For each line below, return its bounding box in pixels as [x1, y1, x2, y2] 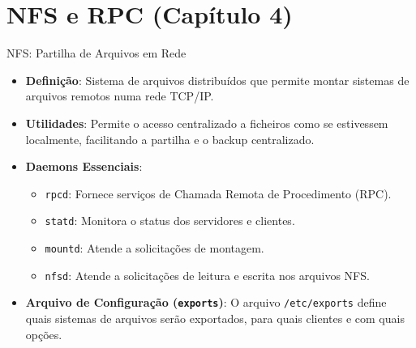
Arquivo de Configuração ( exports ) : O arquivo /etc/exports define [25, 294, 387, 311]
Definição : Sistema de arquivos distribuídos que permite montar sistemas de [25, 71, 410, 88]
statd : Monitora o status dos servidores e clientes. [45, 212, 295, 229]
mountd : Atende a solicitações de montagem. [45, 240, 264, 256]
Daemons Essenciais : [25, 158, 143, 175]
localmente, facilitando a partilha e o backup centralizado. [25, 130, 315, 147]
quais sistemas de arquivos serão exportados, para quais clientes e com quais [25, 309, 405, 326]
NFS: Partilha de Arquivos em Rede [6, 45, 187, 62]
